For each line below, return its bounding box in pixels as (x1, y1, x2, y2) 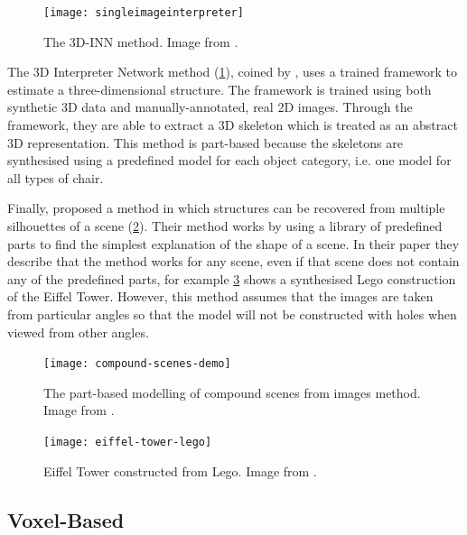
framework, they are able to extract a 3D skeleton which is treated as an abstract (7, 115, 458, 134)
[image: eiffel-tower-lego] (43, 436, 212, 448)
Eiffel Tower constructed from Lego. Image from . (43, 461, 317, 480)
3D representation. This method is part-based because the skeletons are (7, 133, 403, 152)
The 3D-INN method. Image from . (43, 32, 238, 51)
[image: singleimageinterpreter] (43, 6, 244, 19)
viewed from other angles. (7, 322, 149, 341)
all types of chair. (7, 168, 104, 187)
